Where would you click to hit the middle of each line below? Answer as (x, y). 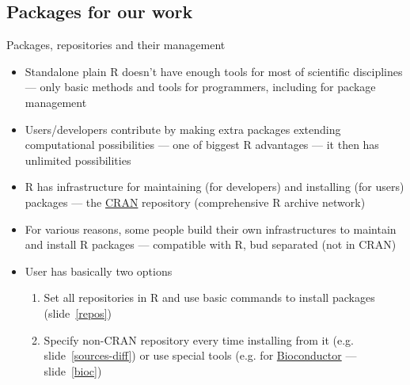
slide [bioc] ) (73, 370)
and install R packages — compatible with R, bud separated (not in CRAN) (211, 244)
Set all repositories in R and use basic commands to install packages (209, 297)
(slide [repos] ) (78, 313)
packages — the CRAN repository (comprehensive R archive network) (195, 202)
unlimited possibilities (78, 160)
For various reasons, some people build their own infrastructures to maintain (211, 229)
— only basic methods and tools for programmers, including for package (200, 87)
